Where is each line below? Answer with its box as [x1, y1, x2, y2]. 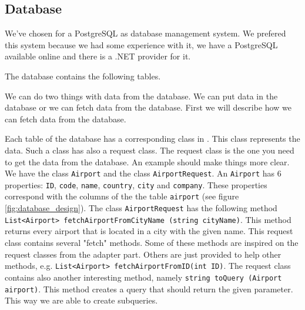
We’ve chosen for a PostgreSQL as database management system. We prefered [5, 27, 286, 39]
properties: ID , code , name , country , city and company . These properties [5, 178, 267, 191]
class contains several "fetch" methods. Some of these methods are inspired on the [5, 236, 299, 249]
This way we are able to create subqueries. [5, 294, 158, 306]
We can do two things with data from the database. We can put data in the [5, 89, 278, 102]
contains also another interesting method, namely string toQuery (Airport [5, 271, 282, 283]
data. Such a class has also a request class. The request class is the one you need [5, 144, 294, 156]
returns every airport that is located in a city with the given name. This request [5, 225, 293, 237]
